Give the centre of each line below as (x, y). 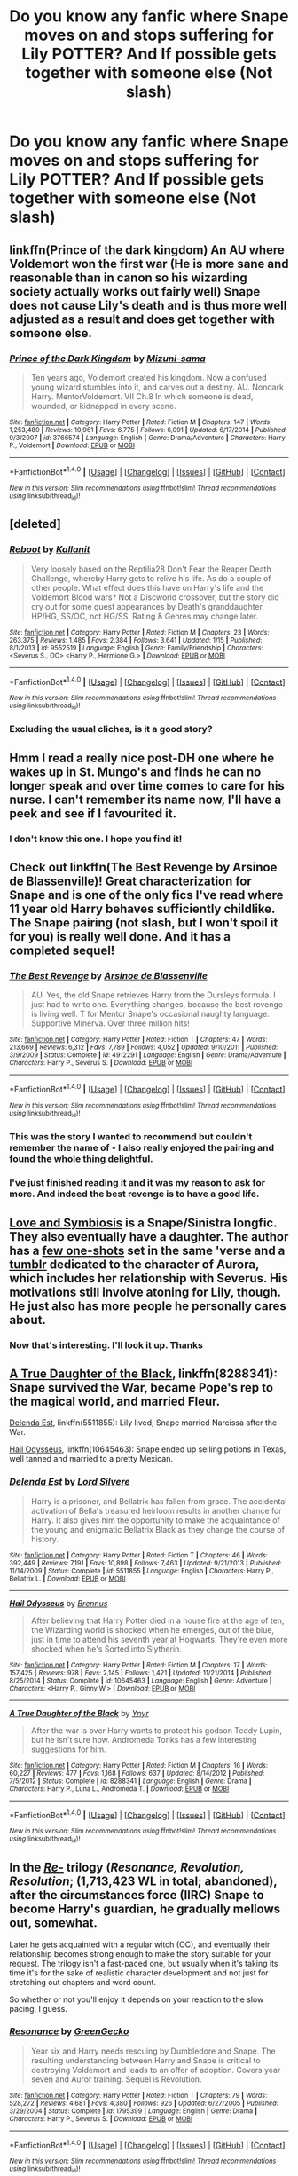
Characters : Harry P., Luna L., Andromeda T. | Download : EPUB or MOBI (119, 1789)
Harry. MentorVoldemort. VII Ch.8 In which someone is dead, (142, 396)
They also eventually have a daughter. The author (149, 1237)
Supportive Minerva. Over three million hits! (110, 1023)
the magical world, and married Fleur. (115, 1401)
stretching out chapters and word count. (83, 1982)
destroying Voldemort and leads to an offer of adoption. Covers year (156, 2070)
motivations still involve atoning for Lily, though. (145, 1292)
